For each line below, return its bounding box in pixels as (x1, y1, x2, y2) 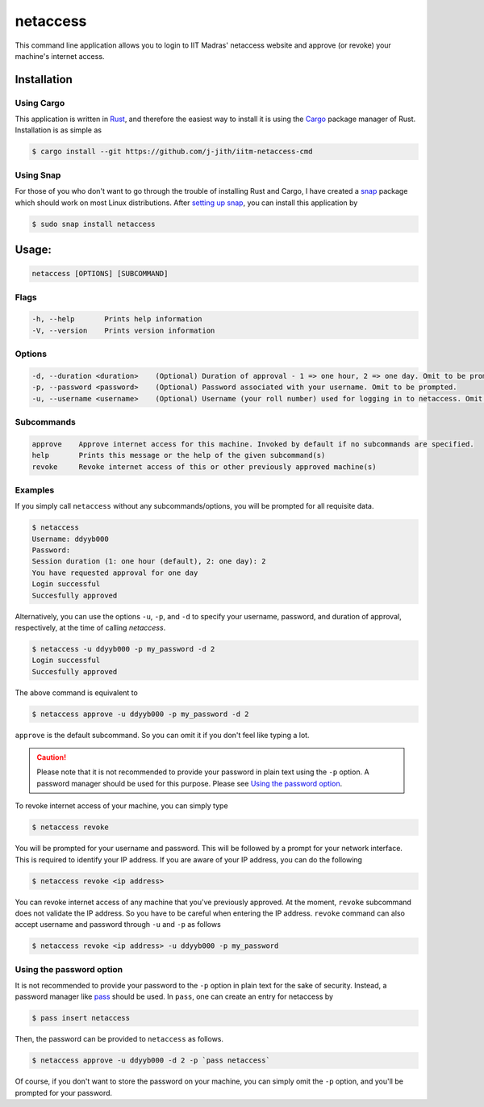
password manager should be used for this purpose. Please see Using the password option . (36, 778, 343, 788)
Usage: (15, 242, 52, 256)
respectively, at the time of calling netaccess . (15, 623, 166, 632)
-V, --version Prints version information (31, 325, 215, 335)
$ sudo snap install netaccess (31, 219, 156, 229)
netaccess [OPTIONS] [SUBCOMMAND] (31, 269, 169, 279)
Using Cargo (15, 97, 65, 108)
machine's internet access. (15, 51, 105, 61)
